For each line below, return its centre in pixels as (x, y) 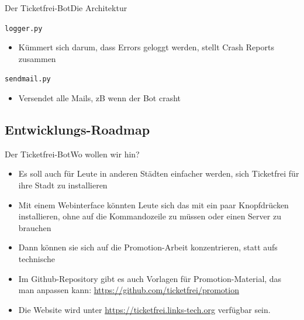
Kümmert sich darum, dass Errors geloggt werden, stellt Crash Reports (146, 47)
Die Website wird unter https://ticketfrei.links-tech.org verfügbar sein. (144, 309)
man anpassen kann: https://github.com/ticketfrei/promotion (129, 290)
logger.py (24, 28)
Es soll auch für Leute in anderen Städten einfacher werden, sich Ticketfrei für (159, 173)
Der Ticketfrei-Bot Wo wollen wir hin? (72, 154)
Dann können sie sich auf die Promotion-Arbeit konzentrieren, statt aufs (148, 247)
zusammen (37, 58)
